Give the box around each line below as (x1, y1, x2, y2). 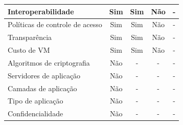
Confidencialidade (8, 108, 63, 119)
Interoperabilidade (8, 6, 74, 16)
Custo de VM (8, 45, 50, 55)
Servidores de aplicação (8, 70, 81, 80)
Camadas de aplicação (8, 82, 77, 93)
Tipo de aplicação (8, 95, 63, 106)
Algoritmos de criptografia (8, 57, 90, 68)
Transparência (8, 32, 52, 43)
